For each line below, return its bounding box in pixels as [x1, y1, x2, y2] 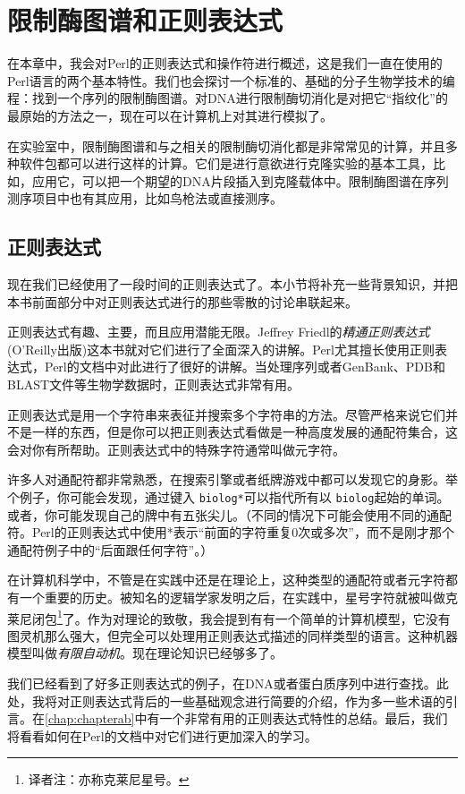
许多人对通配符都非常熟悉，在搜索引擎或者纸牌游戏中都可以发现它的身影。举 [7, 470, 458, 489]
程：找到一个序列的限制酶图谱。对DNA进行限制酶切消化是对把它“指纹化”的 [7, 89, 448, 107]
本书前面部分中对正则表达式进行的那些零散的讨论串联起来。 [7, 292, 358, 311]
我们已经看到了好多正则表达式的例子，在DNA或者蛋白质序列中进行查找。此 [7, 674, 449, 693]
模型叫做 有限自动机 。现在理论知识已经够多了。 [7, 644, 283, 662]
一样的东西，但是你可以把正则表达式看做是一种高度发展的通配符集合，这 [31, 423, 458, 441]
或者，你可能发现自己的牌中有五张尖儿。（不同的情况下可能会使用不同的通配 [7, 505, 452, 524]
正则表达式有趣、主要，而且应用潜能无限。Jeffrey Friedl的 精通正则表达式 [7, 322, 430, 341]
